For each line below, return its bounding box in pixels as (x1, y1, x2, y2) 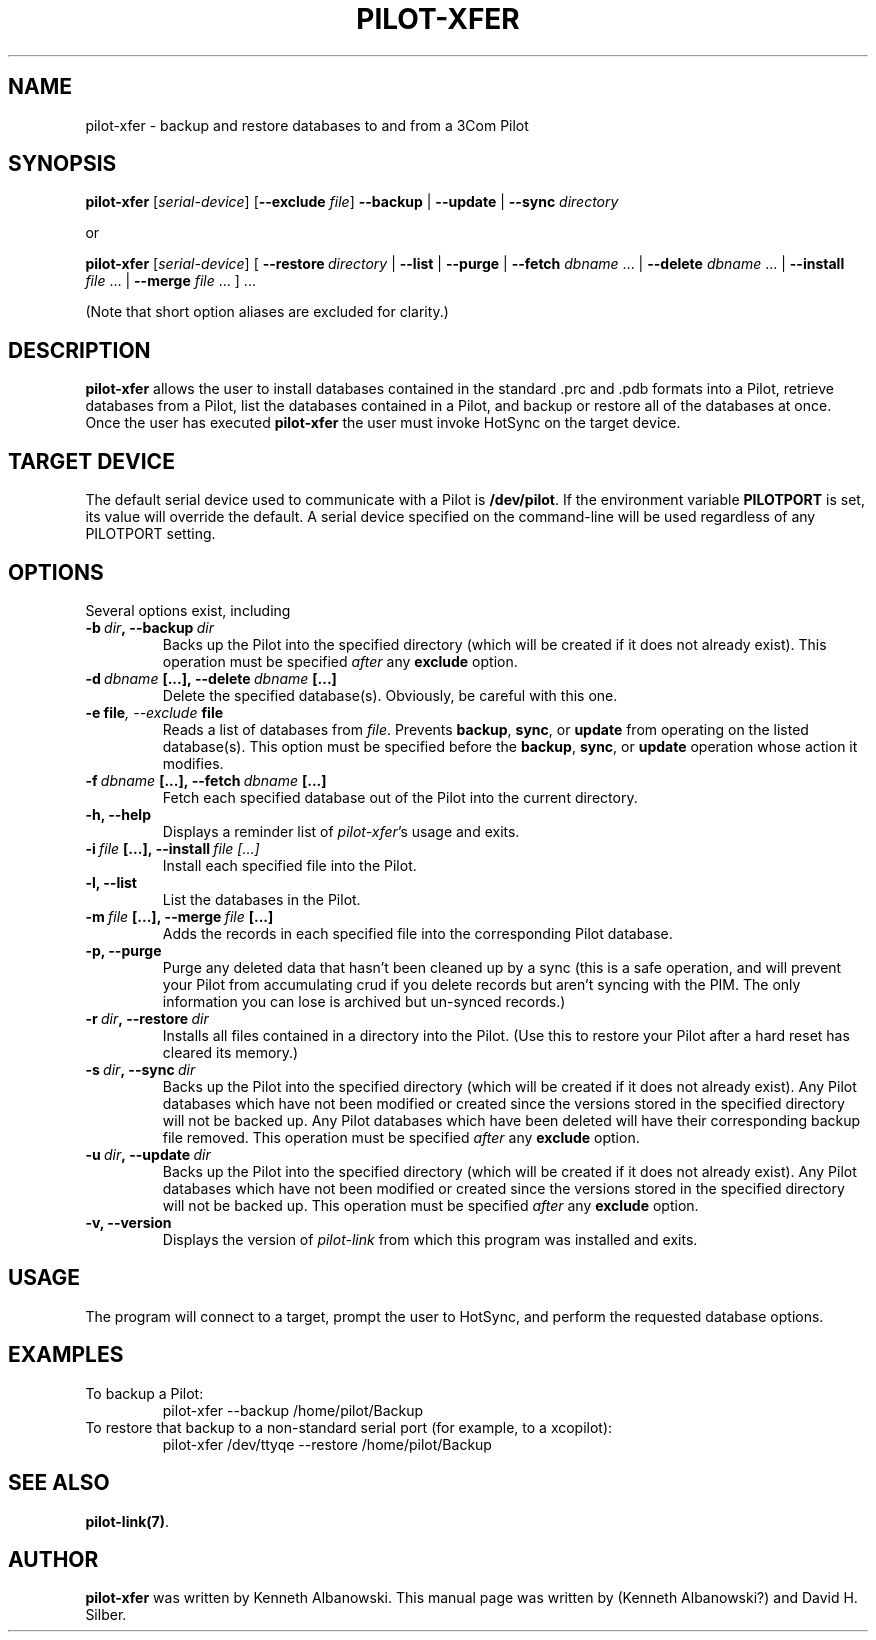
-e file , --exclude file (85, 703, 224, 721)
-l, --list (85, 873, 137, 891)
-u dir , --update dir (85, 1145, 211, 1163)
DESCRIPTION (8, 337, 151, 363)
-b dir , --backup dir (85, 618, 215, 636)
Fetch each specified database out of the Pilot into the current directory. (162, 788, 638, 806)
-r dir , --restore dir (85, 1009, 209, 1027)
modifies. (162, 754, 224, 772)
